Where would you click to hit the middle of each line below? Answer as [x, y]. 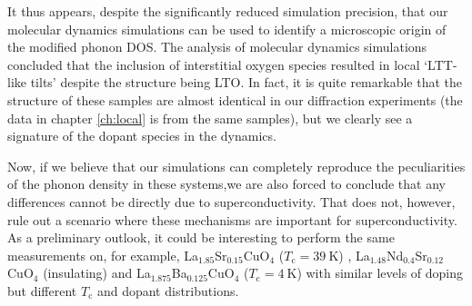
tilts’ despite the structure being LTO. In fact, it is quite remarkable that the [246, 82]
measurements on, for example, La [103, 255]
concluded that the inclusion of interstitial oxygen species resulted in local [214, 64]
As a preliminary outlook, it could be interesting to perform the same [201, 237]
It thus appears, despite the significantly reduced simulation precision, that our [228, 11]
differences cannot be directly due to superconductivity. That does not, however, [231, 201]
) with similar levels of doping [380, 273]
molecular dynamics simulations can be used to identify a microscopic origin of [227, 29]
